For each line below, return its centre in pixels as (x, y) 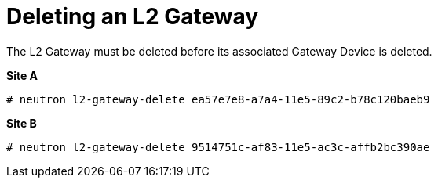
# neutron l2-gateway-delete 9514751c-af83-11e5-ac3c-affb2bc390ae (218, 147)
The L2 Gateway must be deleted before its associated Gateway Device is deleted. (219, 51)
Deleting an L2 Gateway (133, 16)
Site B (22, 123)
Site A (22, 75)
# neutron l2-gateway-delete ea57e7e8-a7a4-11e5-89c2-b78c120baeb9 (218, 99)
